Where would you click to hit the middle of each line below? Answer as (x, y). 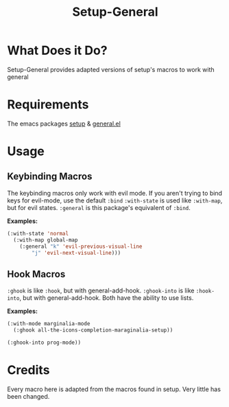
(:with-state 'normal (38, 233)
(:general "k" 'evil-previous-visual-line (81, 246)
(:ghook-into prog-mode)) (44, 342)
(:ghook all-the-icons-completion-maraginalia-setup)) (93, 330)
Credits (28, 370)
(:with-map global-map (46, 240)
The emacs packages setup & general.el (64, 124)
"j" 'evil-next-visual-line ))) (76, 253)
